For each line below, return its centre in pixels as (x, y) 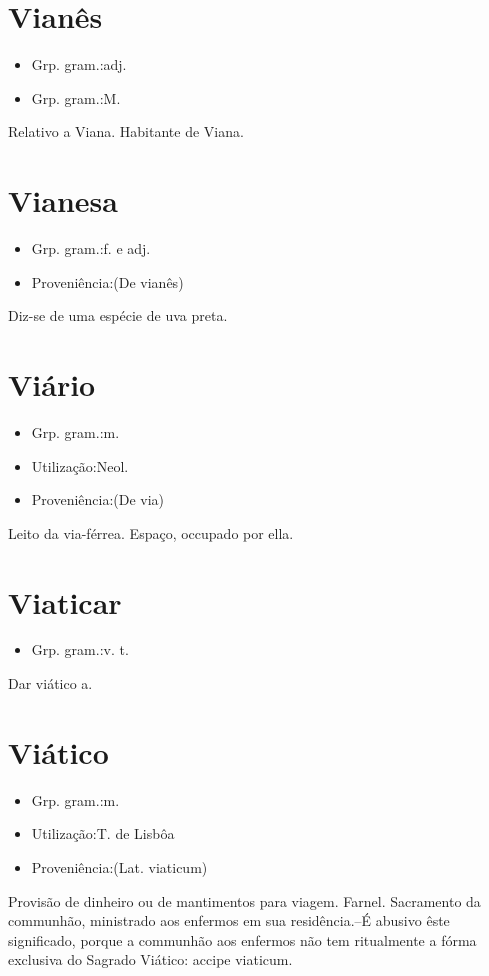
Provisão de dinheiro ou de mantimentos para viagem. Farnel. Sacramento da (244, 900)
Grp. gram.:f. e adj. (91, 248)
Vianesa (63, 200)
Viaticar (65, 601)
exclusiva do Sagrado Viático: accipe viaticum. (150, 959)
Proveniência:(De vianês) (107, 281)
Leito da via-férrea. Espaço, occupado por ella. (151, 532)
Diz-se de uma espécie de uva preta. (118, 315)
